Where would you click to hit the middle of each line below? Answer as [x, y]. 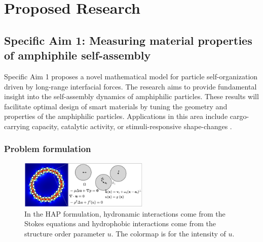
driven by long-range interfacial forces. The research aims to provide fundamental [130, 86]
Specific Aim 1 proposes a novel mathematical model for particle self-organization [131, 76]
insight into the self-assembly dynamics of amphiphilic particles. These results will [131, 96]
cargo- [239, 116]
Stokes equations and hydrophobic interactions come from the [120, 223]
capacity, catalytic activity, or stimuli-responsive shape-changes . [132, 126]
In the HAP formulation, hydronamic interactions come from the [125, 213]
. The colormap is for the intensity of [168, 234]
